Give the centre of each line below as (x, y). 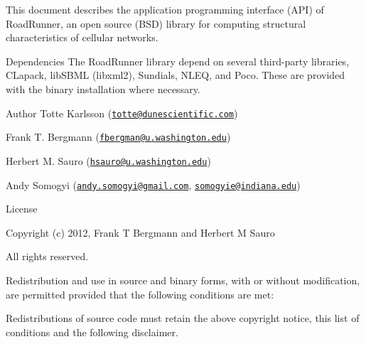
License (22, 209)
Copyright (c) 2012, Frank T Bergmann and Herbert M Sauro (140, 232)
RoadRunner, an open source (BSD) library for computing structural (156, 23)
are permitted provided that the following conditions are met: (140, 294)
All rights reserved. (47, 256)
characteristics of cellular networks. (82, 37)
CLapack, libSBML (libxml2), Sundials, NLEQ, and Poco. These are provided (176, 75)
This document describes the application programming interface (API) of (165, 9)
